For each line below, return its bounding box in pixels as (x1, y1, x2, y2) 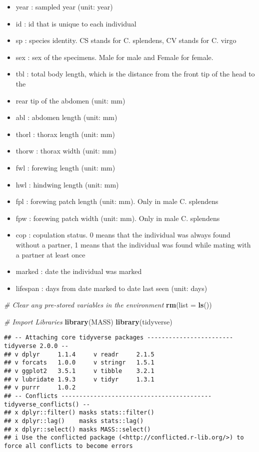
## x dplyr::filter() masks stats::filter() (4, 409, 154, 416)
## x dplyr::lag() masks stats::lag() (4, 417, 144, 425)
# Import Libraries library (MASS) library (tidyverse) (4, 316, 172, 326)
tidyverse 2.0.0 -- (4, 342, 68, 350)
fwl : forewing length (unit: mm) (15, 162, 115, 172)
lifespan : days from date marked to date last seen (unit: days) (15, 282, 207, 293)
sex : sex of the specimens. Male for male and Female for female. (15, 51, 213, 62)
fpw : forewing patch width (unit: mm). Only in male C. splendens (15, 212, 220, 223)
